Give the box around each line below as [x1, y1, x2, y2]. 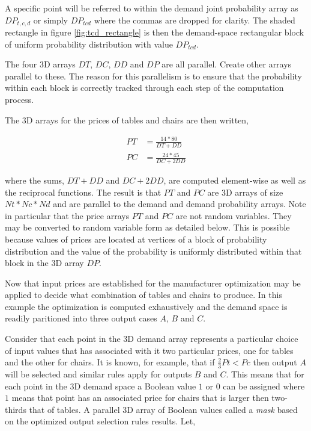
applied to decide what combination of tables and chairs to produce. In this [5, 288, 282, 301]
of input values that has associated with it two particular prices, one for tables [5, 344, 294, 356]
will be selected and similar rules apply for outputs [5, 368, 192, 380]
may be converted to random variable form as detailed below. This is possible [5, 221, 290, 234]
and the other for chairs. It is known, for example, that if [5, 356, 215, 368]
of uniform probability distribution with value [5, 37, 173, 50]
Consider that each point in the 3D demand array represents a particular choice [5, 332, 298, 345]
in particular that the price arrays [5, 209, 130, 222]
